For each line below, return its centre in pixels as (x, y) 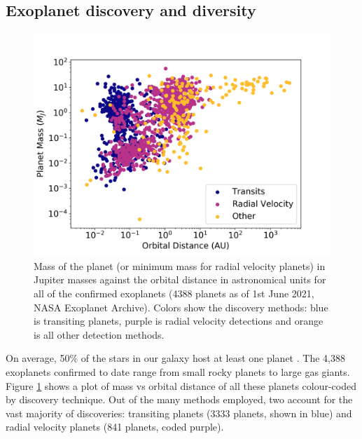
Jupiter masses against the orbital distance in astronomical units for (180, 279)
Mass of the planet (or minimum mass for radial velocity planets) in (180, 265)
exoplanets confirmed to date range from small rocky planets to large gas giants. (178, 371)
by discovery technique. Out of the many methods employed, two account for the (179, 399)
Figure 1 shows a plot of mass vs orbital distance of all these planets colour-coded (181, 385)
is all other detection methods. (99, 334)
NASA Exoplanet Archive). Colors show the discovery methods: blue (181, 307)
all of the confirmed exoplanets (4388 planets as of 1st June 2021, (174, 293)
